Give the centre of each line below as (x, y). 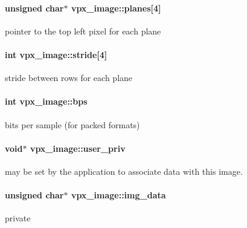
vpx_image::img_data (118, 195)
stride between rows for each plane (69, 78)
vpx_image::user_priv (78, 148)
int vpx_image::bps (46, 101)
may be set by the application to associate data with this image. (124, 171)
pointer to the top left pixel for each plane (83, 31)
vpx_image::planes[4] (116, 8)
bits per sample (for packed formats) (72, 124)
